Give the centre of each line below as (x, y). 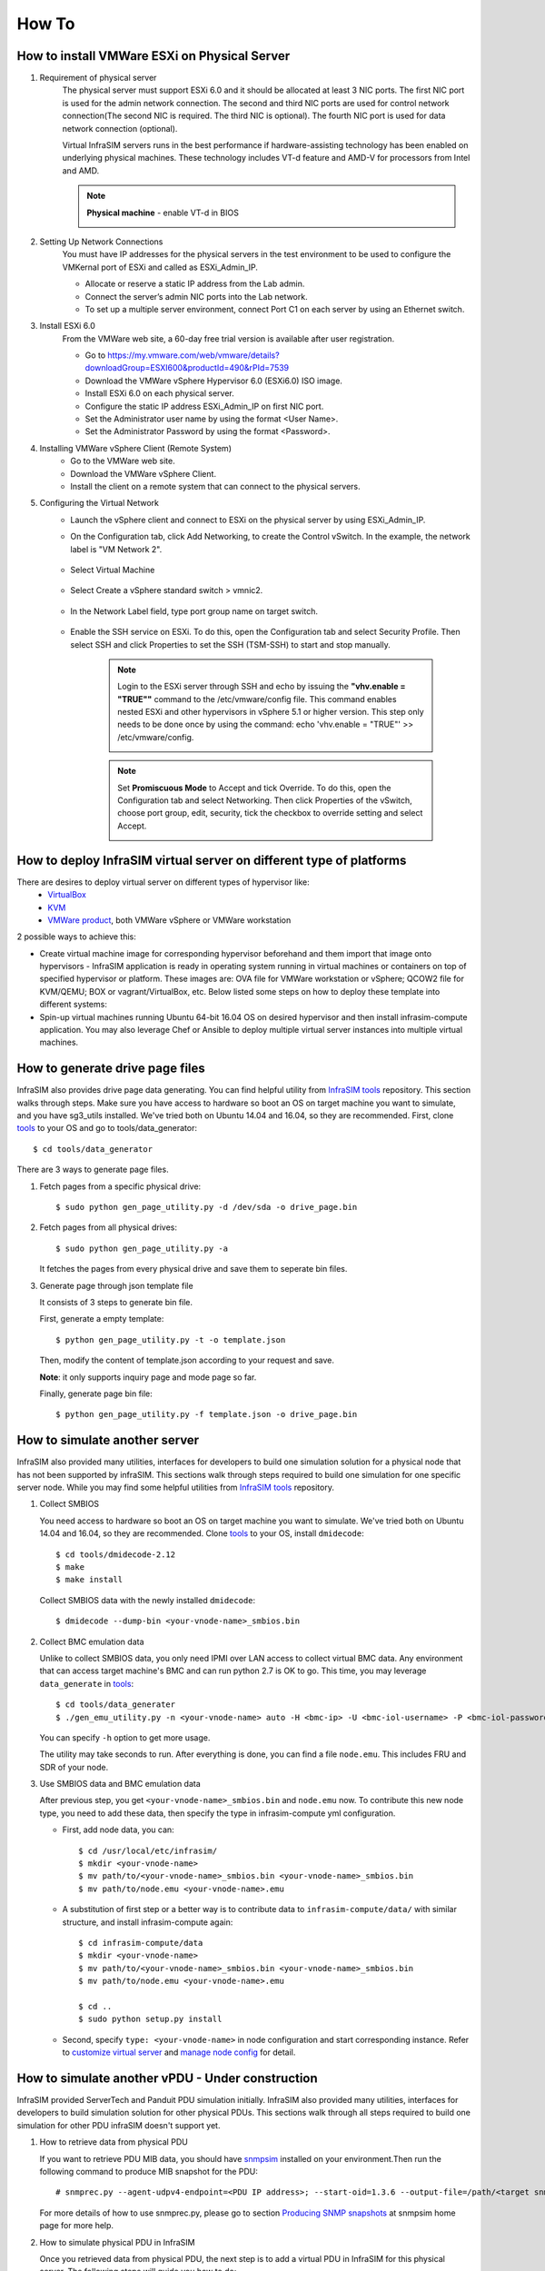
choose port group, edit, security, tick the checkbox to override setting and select (270, 813)
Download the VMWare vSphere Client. (144, 473)
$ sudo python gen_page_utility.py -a (142, 1248)
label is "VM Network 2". (116, 549)
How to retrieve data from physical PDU (114, 2142)
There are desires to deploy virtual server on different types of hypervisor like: (163, 882)
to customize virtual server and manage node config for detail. (179, 2052)
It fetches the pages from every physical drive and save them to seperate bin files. (193, 1269)
